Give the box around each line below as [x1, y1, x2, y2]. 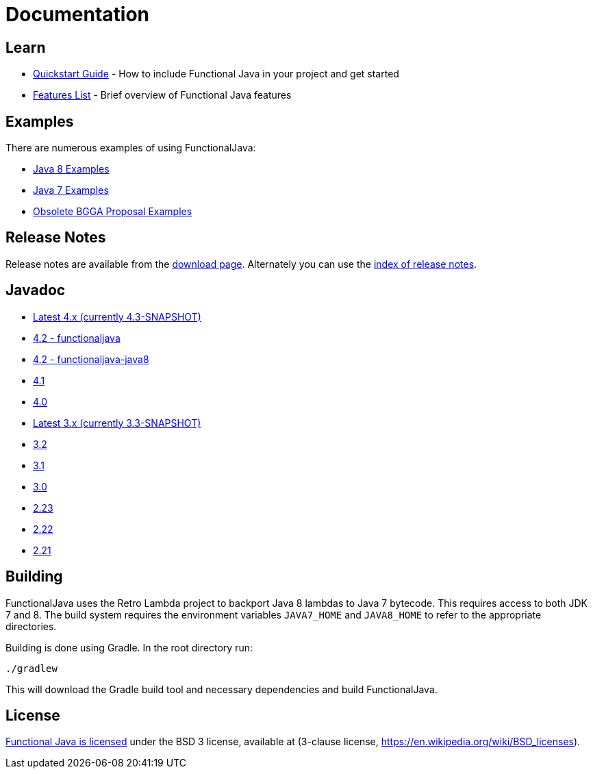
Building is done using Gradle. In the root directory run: [5, 641, 253, 653]
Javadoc [5, 282, 66, 299]
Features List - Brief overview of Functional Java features [33, 89, 292, 101]
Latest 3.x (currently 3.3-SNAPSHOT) [33, 416, 201, 429]
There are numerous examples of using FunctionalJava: [5, 142, 256, 154]
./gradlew [5, 662, 58, 674]
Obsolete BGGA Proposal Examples [33, 205, 192, 218]
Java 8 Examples [33, 163, 110, 175]
